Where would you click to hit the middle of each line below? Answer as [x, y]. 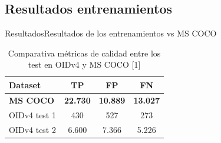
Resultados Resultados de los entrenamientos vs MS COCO [111, 33]
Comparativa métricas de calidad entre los [84, 53]
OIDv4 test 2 [32, 129]
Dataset [25, 84]
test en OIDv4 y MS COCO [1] [84, 64]
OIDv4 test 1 [32, 114]
